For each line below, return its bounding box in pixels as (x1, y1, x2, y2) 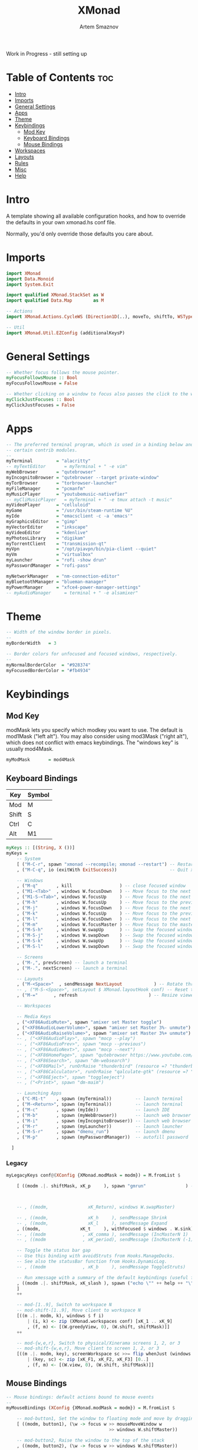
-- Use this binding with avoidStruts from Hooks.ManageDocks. (16, 1253, 176, 1259)
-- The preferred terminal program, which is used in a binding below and (6, 441, 194, 447)
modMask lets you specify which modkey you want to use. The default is (6, 726, 183, 734)
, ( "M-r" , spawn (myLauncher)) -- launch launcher (16, 1123, 183, 1129)
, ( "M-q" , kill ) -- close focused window (16, 883, 186, 889)
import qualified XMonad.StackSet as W (6, 292, 104, 298)
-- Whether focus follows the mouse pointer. (6, 369, 120, 376)
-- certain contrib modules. (6, 447, 78, 453)
